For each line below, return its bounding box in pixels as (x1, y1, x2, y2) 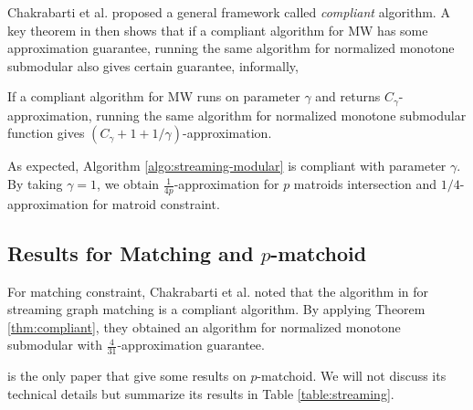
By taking (7, 174, 63, 194)
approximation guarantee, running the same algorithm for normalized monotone (7, 38, 455, 58)
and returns (315, 87, 381, 106)
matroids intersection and (293, 174, 437, 194)
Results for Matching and (7, 238, 254, 267)
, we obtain (97, 174, 160, 194)
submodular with (7, 335, 102, 354)
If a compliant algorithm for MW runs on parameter (7, 87, 300, 106)
